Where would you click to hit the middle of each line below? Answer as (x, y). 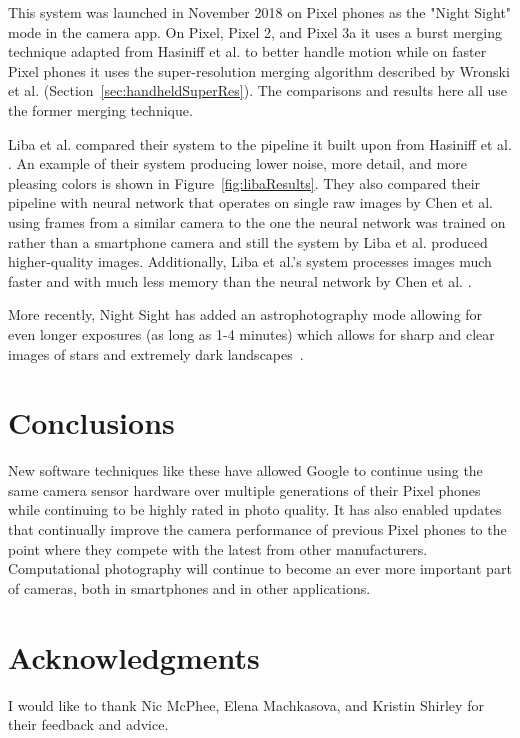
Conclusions (91, 422)
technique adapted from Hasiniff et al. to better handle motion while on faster (247, 51)
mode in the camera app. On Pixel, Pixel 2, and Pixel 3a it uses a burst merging (255, 31)
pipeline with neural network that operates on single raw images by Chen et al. (250, 202)
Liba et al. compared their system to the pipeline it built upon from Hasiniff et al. (260, 143)
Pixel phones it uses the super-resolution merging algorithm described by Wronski (259, 70)
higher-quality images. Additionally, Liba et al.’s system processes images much (250, 261)
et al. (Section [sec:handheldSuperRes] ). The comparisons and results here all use (258, 90)
